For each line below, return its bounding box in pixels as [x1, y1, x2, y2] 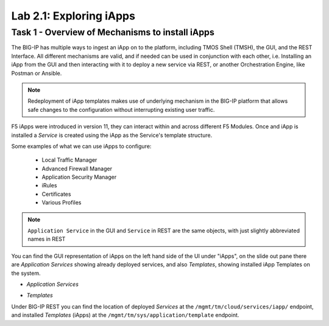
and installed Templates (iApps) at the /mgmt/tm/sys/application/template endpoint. [11, 311, 239, 319]
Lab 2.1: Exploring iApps [11, 9, 135, 23]
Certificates [41, 190, 71, 198]
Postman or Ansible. [11, 69, 62, 77]
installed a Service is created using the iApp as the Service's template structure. [11, 131, 213, 139]
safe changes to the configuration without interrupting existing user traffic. [27, 106, 215, 113]
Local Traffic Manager [41, 156, 97, 164]
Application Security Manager [41, 173, 117, 181]
